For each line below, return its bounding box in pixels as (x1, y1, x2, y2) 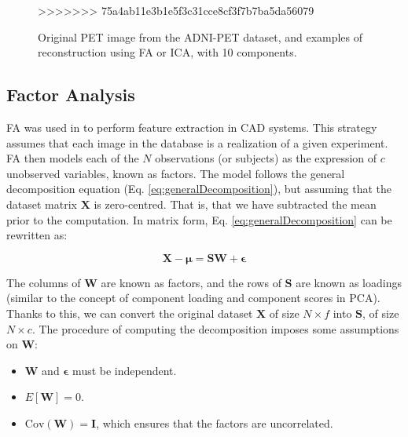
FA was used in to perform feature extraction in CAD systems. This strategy (6, 118, 377, 135)
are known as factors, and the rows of (101, 274, 281, 290)
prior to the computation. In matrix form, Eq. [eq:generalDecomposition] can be (6, 211, 392, 228)
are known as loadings (296, 274, 402, 290)
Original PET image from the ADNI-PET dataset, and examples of (38, 28, 363, 45)
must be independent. (72, 362, 177, 378)
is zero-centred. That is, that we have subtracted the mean (94, 195, 377, 212)
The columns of (6, 274, 81, 290)
